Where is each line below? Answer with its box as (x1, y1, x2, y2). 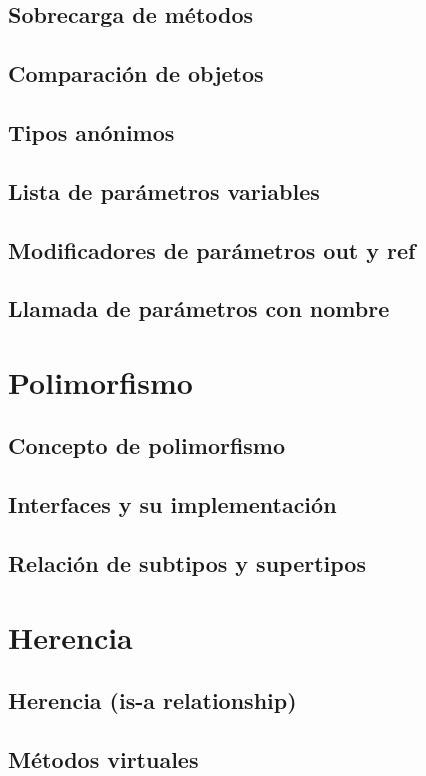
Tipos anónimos (8, 116, 175, 147)
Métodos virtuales (8, 743, 199, 774)
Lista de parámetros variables (8, 175, 320, 206)
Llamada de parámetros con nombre (8, 293, 390, 324)
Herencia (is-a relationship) (8, 685, 297, 716)
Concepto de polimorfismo (8, 430, 286, 461)
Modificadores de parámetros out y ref (8, 234, 416, 265)
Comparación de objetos (8, 58, 264, 89)
